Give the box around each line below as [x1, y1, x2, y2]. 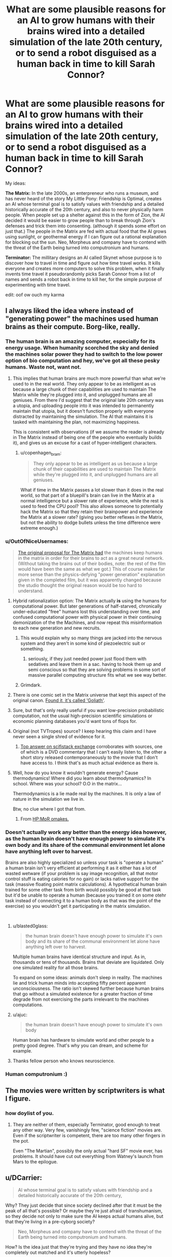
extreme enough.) [20, 525, 58, 531]
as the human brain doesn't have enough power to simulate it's [5, 835, 165, 842]
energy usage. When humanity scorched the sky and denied [5, 344, 159, 352]
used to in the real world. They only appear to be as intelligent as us [12, 380, 156, 387]
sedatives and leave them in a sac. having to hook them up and [28, 661, 161, 667]
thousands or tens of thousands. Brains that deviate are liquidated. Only [12, 959, 164, 965]
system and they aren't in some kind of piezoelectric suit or [20, 640, 146, 646]
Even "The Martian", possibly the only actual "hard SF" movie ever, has [12, 1147, 163, 1154]
